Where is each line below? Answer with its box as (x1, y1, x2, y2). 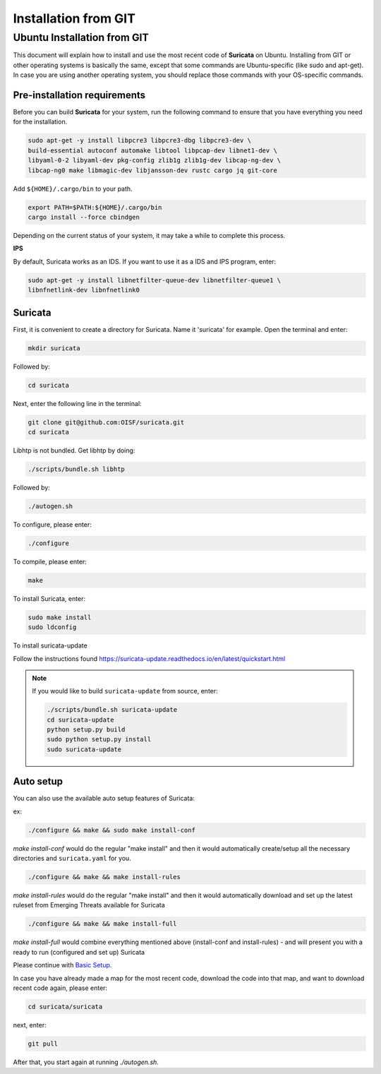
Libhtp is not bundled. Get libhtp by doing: (13, 446, 135, 455)
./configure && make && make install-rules (28, 873, 181, 881)
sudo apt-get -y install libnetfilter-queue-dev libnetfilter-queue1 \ (28, 276, 282, 284)
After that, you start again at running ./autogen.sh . (13, 1058, 159, 1066)
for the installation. (13, 117, 68, 126)
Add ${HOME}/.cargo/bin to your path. (13, 184, 133, 193)
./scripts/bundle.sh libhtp (28, 465, 125, 473)
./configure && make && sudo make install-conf (28, 826, 195, 834)
